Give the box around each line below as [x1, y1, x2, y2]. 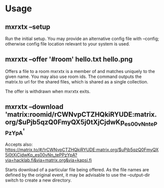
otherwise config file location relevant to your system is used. [5, 41, 131, 47]
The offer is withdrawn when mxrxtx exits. [5, 88, 91, 94]
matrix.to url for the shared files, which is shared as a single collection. [5, 78, 149, 84]
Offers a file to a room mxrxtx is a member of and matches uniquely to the [5, 68, 155, 74]
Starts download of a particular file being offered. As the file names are [5, 167, 149, 173]
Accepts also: [5, 142, 33, 147]
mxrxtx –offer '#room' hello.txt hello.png [5, 55, 133, 64]
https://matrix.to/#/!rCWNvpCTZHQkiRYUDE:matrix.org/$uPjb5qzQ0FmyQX [5, 147, 159, 152]
